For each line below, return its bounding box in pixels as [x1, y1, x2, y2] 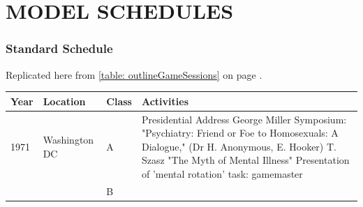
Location [43, 93, 86, 108]
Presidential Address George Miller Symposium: [141, 112, 347, 126]
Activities [141, 93, 188, 108]
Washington [43, 132, 94, 146]
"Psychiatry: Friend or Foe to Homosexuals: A [141, 125, 339, 140]
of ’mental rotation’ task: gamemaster [141, 166, 303, 181]
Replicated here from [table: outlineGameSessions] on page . [6, 67, 262, 82]
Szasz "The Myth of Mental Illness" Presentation [141, 153, 350, 167]
